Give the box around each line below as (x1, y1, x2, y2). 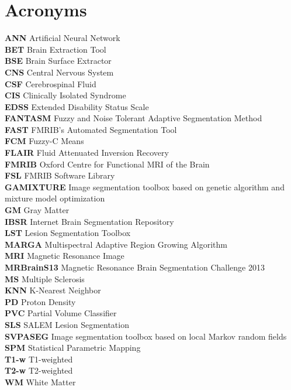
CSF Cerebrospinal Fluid (5, 77, 96, 90)
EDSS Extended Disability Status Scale (5, 100, 149, 112)
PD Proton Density (5, 295, 76, 307)
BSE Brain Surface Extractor (5, 54, 112, 67)
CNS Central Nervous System (5, 66, 114, 78)
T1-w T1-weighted (5, 353, 73, 365)
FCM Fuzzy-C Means (5, 135, 84, 147)
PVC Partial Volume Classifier (5, 307, 117, 319)
